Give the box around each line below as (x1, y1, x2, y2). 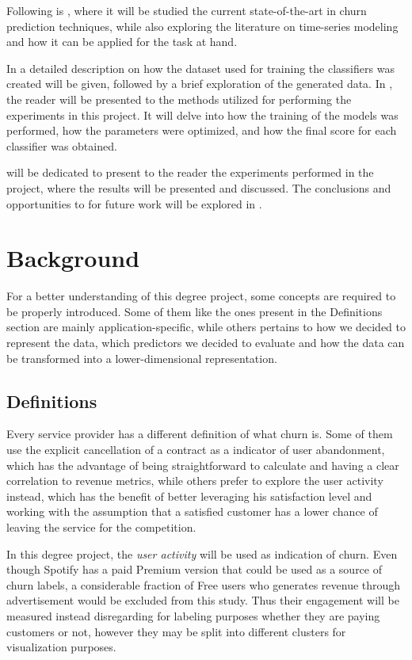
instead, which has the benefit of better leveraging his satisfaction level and (6, 487, 372, 504)
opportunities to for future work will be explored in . (6, 195, 262, 212)
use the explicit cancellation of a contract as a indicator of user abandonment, (6, 441, 385, 458)
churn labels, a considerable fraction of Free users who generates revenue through (6, 576, 401, 593)
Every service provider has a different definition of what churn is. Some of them (6, 425, 393, 442)
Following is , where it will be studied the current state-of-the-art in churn (6, 2, 367, 18)
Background (6, 242, 140, 274)
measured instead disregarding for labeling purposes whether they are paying (6, 607, 380, 624)
